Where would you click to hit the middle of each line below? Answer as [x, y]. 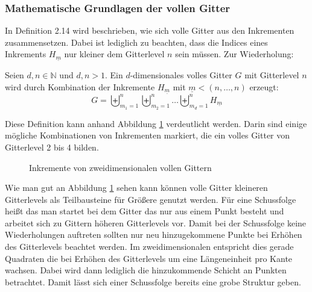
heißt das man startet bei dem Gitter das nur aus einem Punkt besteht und [145, 211]
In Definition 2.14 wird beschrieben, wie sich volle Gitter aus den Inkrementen [150, 30]
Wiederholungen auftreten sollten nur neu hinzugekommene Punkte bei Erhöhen [154, 235]
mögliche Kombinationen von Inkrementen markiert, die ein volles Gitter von [148, 135]
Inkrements [26, 54]
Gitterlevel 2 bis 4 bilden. [52, 147]
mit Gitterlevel [272, 75]
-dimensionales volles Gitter [181, 75]
